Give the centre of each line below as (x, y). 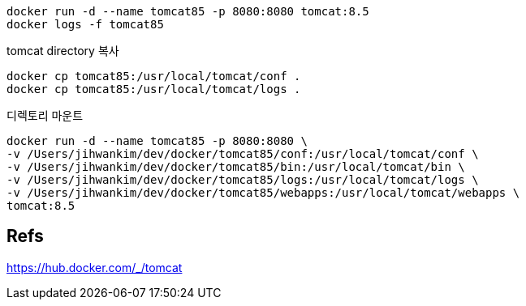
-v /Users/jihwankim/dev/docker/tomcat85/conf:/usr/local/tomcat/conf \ (243, 154)
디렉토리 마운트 (45, 115)
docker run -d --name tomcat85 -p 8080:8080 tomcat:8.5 (188, 11)
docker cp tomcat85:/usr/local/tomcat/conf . (154, 76)
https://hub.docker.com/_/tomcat (95, 267)
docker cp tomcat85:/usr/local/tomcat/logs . (154, 89)
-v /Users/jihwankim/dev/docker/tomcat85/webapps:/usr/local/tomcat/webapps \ (263, 193)
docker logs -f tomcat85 (85, 24)
